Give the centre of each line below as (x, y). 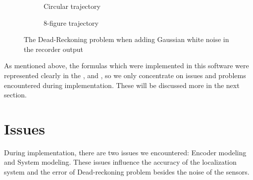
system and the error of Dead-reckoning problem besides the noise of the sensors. (127, 172)
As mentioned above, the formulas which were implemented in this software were (126, 66)
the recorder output (53, 49)
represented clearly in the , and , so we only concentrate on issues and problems (125, 75)
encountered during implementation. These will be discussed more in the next (122, 85)
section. (15, 95)
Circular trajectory (72, 6)
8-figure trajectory (71, 22)
